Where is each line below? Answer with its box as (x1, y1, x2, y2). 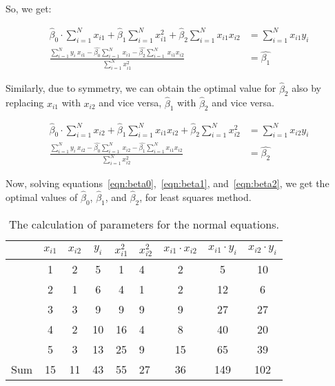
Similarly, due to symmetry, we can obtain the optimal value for (6, 81, 276, 95)
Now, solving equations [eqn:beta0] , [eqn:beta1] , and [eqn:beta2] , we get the (6, 176, 329, 191)
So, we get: (6, 1, 52, 15)
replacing (6, 95, 44, 110)
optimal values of (6, 189, 78, 204)
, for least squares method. (139, 189, 252, 204)
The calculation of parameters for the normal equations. (8, 215, 279, 232)
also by (292, 81, 322, 95)
